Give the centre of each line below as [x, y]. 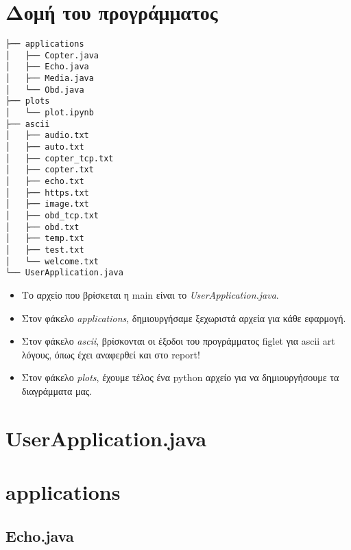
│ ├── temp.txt [45, 239]
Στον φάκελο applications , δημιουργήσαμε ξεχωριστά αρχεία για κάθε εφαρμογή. [184, 318]
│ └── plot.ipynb [50, 113]
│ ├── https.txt [47, 193]
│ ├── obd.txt [43, 227]
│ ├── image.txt [47, 204]
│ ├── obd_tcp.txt [52, 215]
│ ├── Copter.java [52, 55]
